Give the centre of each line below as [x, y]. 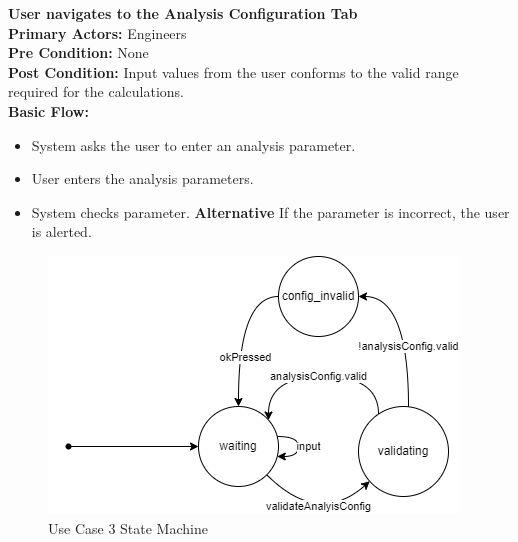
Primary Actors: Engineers [97, 32]
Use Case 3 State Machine [128, 527]
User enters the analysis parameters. [142, 178]
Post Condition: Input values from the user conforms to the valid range [233, 71]
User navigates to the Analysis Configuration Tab [183, 13]
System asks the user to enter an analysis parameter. [193, 144]
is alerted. [61, 231]
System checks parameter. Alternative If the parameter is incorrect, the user [270, 211]
